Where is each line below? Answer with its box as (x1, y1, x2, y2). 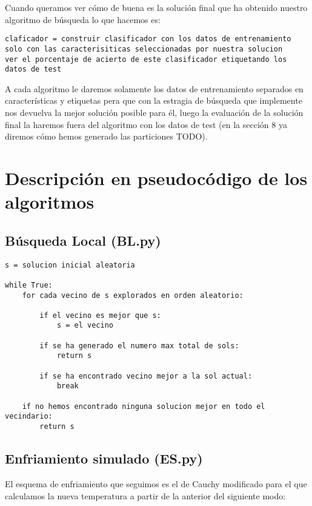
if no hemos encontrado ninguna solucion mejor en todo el (22, 402, 265, 411)
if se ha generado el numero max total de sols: (39, 341, 239, 350)
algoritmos (5, 189, 95, 214)
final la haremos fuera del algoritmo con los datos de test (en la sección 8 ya (5, 118, 287, 130)
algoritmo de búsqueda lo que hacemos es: (5, 13, 161, 25)
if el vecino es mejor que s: (39, 311, 161, 320)
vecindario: (5, 412, 53, 421)
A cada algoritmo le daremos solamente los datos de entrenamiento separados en (5, 82, 304, 95)
